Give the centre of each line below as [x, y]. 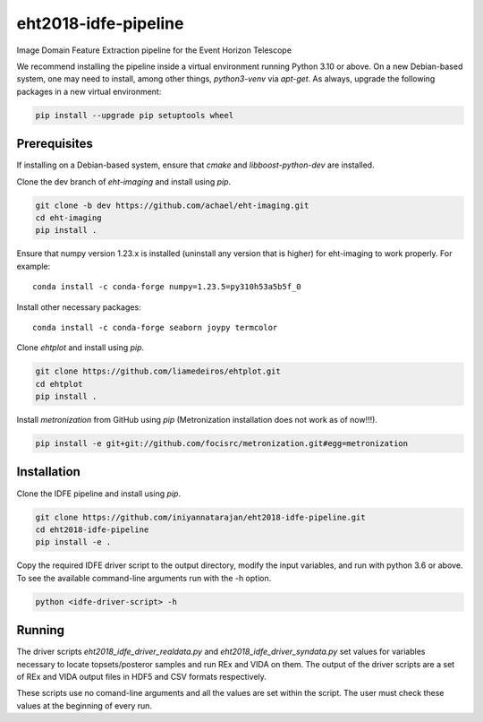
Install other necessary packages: [79, 307]
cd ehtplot [59, 384]
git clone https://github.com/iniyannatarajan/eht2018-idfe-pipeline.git [200, 517]
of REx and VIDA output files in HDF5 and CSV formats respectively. [142, 676]
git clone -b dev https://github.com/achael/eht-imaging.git [172, 205]
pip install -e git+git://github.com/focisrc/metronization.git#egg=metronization [222, 444]
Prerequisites [55, 144]
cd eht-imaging [68, 218]
